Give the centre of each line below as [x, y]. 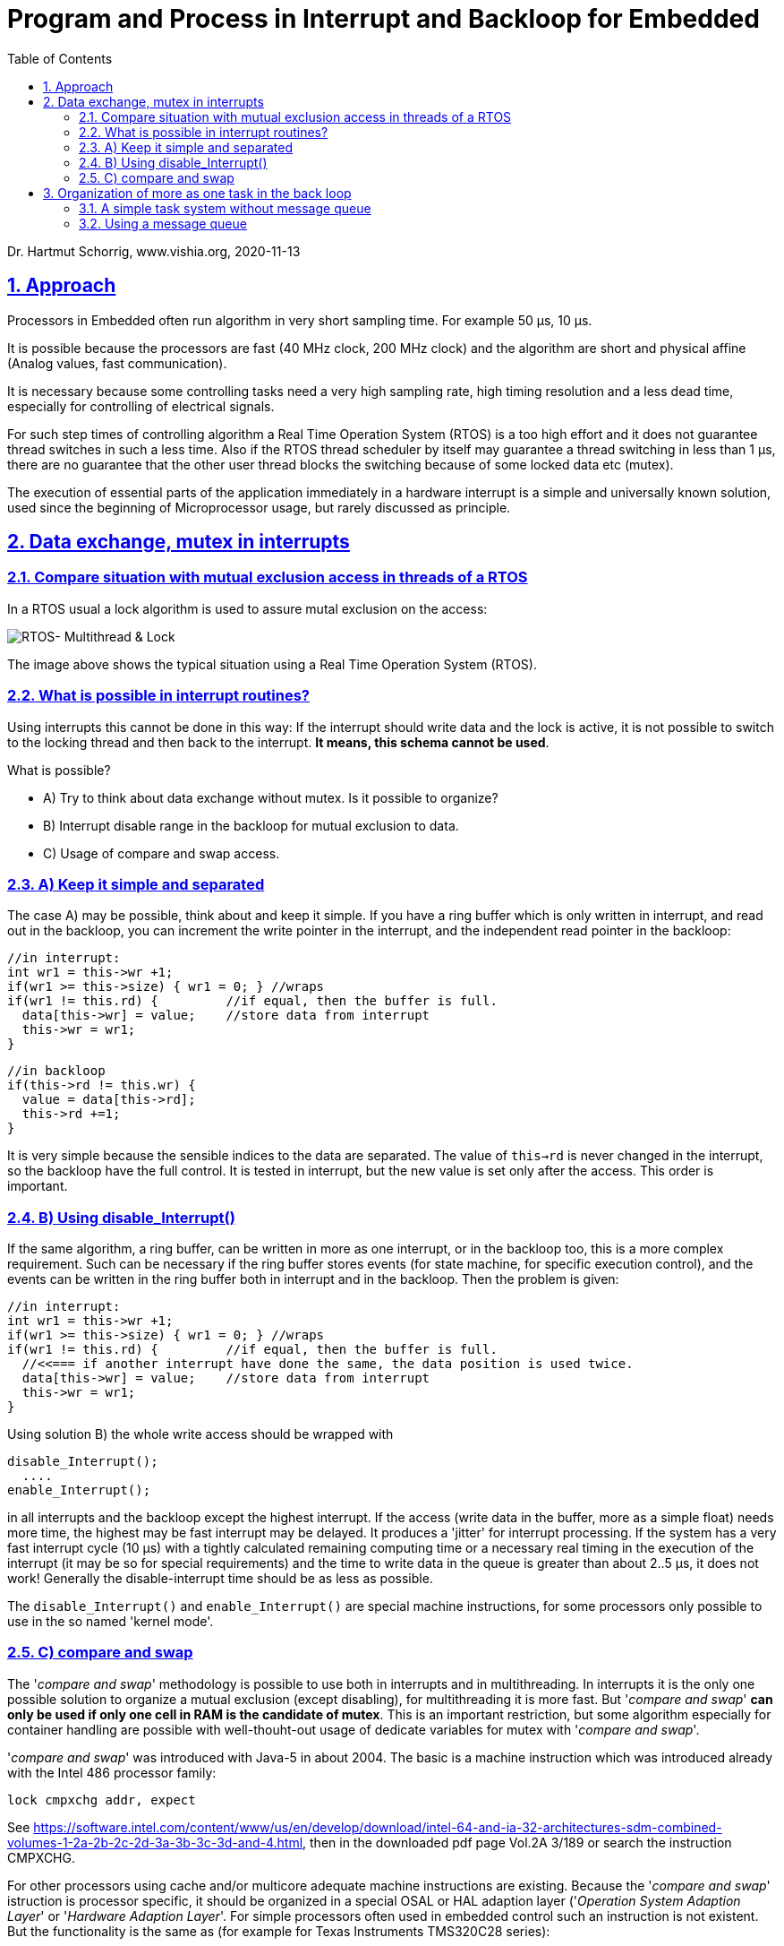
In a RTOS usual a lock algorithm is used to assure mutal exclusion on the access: [247, 608]
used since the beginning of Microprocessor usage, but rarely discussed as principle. [259, 507]
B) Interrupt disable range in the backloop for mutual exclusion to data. [251, 825]
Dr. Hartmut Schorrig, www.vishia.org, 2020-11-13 [154, 251]
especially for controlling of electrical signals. [141, 406]
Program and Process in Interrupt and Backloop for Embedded [383, 19]
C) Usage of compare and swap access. [162, 853]
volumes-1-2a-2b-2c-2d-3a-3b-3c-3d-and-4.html [155, 1842]
